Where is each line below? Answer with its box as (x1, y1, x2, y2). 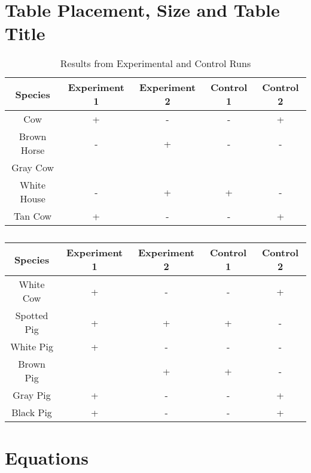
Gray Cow (11, 160, 54, 175)
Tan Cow (14, 209, 52, 223)
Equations (5, 445, 89, 469)
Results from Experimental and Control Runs (60, 56, 251, 71)
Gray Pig (13, 388, 51, 402)
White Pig (10, 339, 53, 354)
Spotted (15, 308, 48, 323)
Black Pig (11, 405, 52, 420)
